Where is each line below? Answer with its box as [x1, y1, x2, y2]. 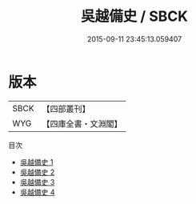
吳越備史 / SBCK [81, 7, 188, 26]
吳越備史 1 [19, 157, 54, 166]
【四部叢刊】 [42, 103, 90, 114]
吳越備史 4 [19, 187, 55, 197]
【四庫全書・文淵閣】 [42, 118, 122, 129]
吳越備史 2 [19, 167, 55, 177]
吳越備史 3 [19, 177, 55, 186]
